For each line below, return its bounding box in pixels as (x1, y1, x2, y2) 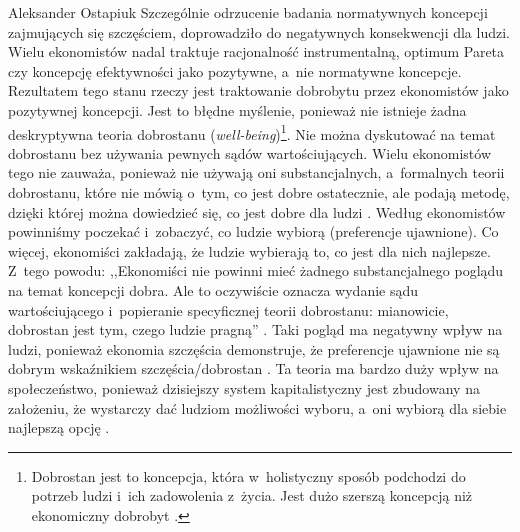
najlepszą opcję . (8, 417, 110, 438)
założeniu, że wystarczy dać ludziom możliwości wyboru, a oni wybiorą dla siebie (8, 397, 507, 418)
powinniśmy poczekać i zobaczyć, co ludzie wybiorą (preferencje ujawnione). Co (8, 221, 499, 242)
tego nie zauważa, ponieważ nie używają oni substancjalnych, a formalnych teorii (8, 162, 505, 183)
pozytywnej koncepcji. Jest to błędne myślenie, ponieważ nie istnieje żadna (8, 99, 467, 120)
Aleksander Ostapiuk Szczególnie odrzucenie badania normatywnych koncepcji (8, 2, 488, 22)
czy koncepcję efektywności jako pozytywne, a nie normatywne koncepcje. (8, 60, 462, 81)
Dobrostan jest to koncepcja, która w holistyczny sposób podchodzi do (31, 465, 466, 486)
